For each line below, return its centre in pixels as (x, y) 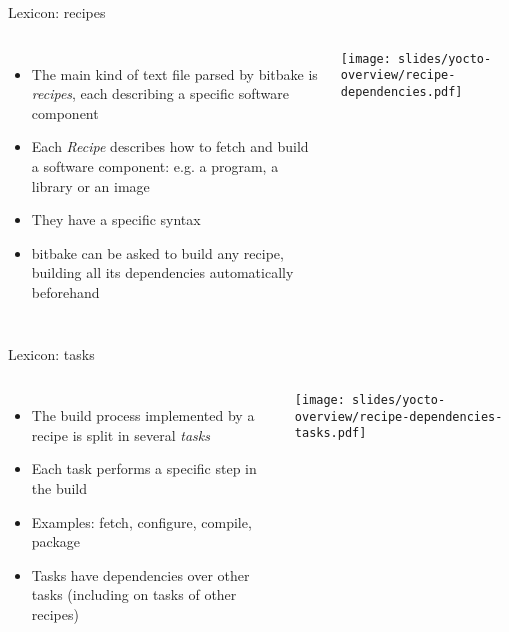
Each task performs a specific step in (144, 468)
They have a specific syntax (116, 219)
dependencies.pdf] (401, 91)
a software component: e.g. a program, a (155, 165)
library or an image (90, 185)
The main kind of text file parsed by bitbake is (174, 73)
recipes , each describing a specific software (160, 93)
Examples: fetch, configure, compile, (141, 521)
